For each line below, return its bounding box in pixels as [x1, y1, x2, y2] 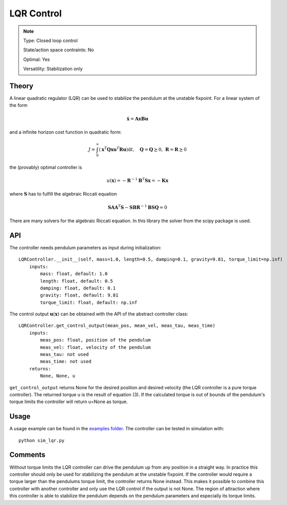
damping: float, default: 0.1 [40, 285, 116, 291]
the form [9, 102, 28, 109]
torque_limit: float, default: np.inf [40, 300, 138, 305]
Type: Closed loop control [23, 37, 78, 44]
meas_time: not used [40, 359, 92, 365]
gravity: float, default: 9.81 [40, 292, 119, 298]
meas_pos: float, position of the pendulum [40, 337, 151, 343]
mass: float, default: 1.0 [40, 271, 108, 277]
